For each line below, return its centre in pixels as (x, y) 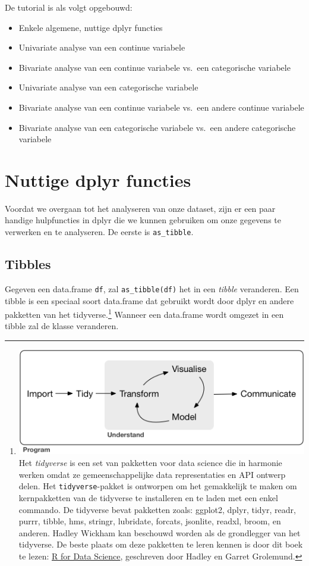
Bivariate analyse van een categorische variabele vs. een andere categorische (157, 127)
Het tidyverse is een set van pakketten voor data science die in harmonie (150, 463)
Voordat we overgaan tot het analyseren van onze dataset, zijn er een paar (140, 208)
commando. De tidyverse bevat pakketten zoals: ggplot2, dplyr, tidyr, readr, (157, 509)
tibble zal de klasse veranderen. (62, 326)
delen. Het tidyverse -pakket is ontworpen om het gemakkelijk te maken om (158, 486)
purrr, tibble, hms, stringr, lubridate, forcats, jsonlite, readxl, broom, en (150, 521)
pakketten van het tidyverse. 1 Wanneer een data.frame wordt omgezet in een (144, 313)
